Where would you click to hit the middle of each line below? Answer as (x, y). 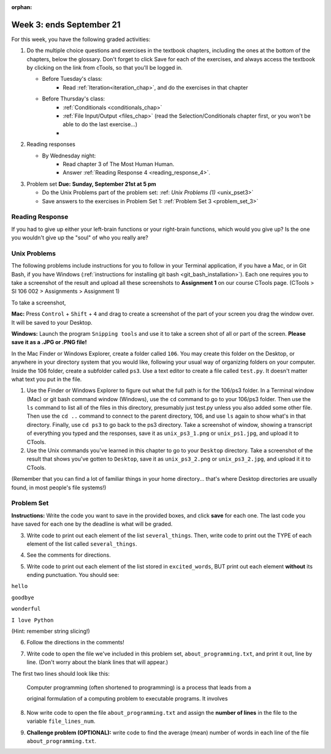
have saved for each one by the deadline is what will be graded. (92, 524)
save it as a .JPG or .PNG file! (49, 342)
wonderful (26, 609)
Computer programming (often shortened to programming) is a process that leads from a (139, 687)
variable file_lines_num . (61, 721)
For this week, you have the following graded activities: (81, 39)
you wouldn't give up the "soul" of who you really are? (80, 238)
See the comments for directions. (69, 555)
